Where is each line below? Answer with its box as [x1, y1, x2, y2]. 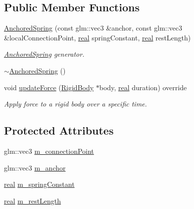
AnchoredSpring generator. [4, 49, 85, 59]
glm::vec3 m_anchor [4, 162, 66, 173]
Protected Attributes [4, 123, 114, 138]
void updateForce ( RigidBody [4, 82, 94, 92]
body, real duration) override [99, 82, 187, 92]
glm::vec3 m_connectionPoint [4, 145, 94, 156]
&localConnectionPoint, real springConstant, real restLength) [4, 32, 191, 42]
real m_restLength [4, 195, 61, 206]
